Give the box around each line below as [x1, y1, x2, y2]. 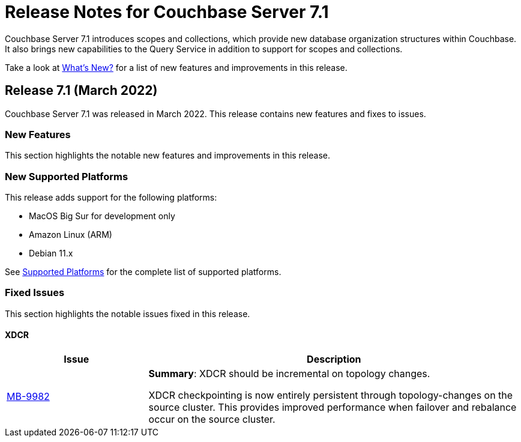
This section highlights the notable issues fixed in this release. [5, 308, 250, 319]
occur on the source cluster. [148, 413, 276, 426]
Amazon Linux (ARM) [29, 229, 112, 240]
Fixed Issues [5, 286, 65, 299]
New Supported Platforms [5, 170, 128, 183]
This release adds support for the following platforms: [5, 192, 217, 203]
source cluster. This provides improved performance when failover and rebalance [148, 401, 517, 414]
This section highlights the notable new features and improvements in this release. [5, 150, 330, 161]
